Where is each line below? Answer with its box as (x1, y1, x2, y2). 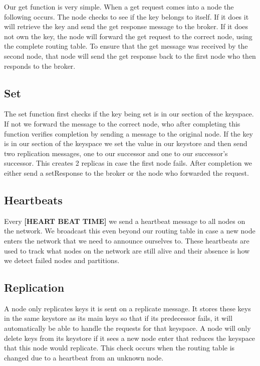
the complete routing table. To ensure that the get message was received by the (4, 41, 248, 51)
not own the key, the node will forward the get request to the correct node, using (4, 31, 252, 41)
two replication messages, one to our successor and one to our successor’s (4, 148, 228, 158)
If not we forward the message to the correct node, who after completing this (4, 118, 240, 129)
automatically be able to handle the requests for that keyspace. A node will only (4, 323, 251, 333)
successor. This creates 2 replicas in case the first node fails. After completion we (4, 158, 252, 168)
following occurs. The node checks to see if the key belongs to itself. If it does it (4, 11, 249, 22)
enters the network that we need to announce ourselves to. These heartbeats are (4, 235, 249, 246)
